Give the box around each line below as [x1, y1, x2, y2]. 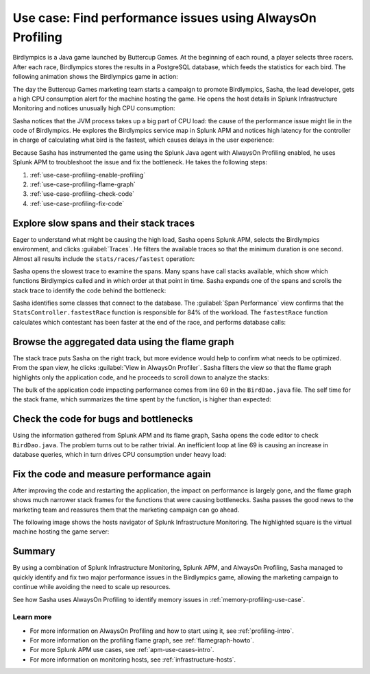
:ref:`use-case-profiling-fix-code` [29, 199, 125, 208]
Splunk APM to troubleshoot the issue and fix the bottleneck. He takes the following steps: [12, 158, 268, 166]
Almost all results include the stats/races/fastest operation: [12, 254, 195, 263]
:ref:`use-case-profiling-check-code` [29, 190, 135, 198]
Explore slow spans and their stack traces [12, 217, 195, 229]
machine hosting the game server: [12, 527, 110, 536]
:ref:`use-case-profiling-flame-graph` [29, 180, 136, 188]
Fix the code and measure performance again [12, 468, 212, 479]
